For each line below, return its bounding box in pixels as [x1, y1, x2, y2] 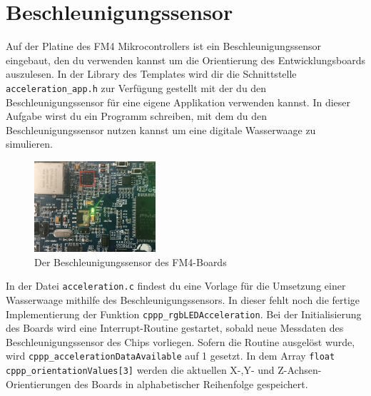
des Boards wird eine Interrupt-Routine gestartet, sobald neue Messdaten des [6, 320, 344, 335]
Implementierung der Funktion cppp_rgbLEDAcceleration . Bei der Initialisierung [6, 306, 362, 321]
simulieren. [6, 136, 53, 151]
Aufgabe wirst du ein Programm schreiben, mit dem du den [6, 108, 268, 123]
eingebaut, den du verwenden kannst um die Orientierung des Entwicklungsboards [6, 52, 365, 67]
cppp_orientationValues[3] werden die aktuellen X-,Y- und [6, 362, 275, 377]
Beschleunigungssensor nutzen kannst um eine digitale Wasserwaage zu [6, 122, 316, 137]
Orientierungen [6, 376, 71, 391]
